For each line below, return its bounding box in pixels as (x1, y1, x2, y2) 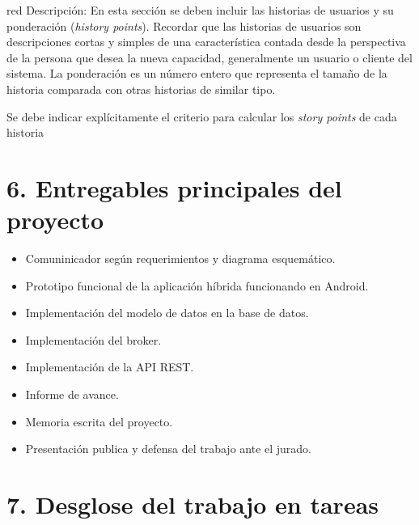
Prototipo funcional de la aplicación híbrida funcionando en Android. (25, 277, 369, 294)
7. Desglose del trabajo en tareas (6, 488, 379, 520)
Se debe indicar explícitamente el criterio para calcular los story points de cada (6, 108, 397, 125)
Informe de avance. (25, 386, 119, 403)
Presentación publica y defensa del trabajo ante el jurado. (25, 440, 312, 457)
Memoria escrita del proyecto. (25, 413, 173, 430)
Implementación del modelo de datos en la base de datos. (25, 304, 309, 321)
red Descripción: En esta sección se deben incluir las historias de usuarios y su (6, 2, 394, 18)
